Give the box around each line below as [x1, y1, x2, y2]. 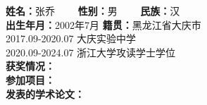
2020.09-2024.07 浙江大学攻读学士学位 [6, 44, 176, 59]
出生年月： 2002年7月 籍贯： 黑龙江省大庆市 [6, 17, 201, 32]
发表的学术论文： [6, 86, 84, 101]
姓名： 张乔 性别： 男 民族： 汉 [6, 4, 180, 18]
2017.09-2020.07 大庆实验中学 [6, 31, 137, 46]
